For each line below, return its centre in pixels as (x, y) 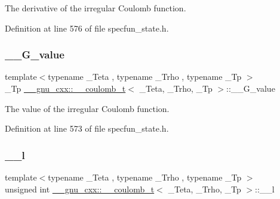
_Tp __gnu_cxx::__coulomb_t (65, 88)
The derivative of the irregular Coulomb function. (96, 8)
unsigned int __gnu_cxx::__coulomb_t (80, 189)
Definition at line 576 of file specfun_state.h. (87, 28)
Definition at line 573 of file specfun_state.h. (87, 128)
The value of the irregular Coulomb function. (87, 108)
